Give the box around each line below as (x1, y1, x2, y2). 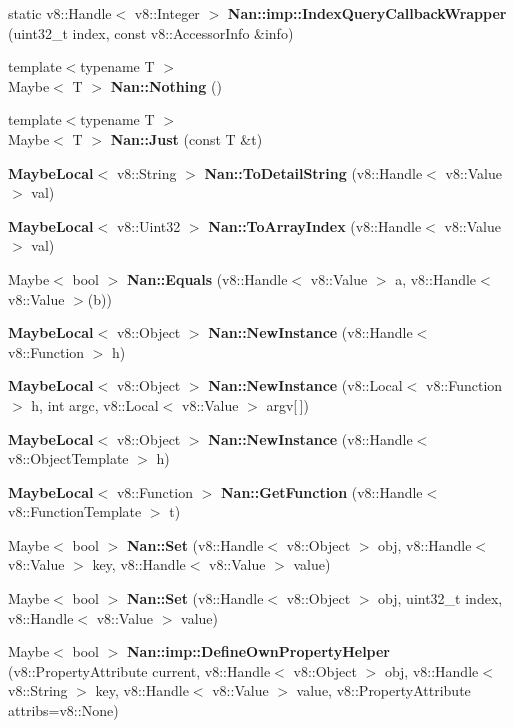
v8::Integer (134, 3, 200, 23)
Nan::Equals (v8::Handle (127, 268, 288, 289)
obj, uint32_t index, (378, 588, 503, 609)
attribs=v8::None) (8, 700, 119, 721)
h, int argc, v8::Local (31, 394, 159, 415)
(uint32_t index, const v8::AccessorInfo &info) (8, 22, 294, 43)
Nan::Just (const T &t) (110, 128, 263, 149)
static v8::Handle (8, 3, 112, 23)
